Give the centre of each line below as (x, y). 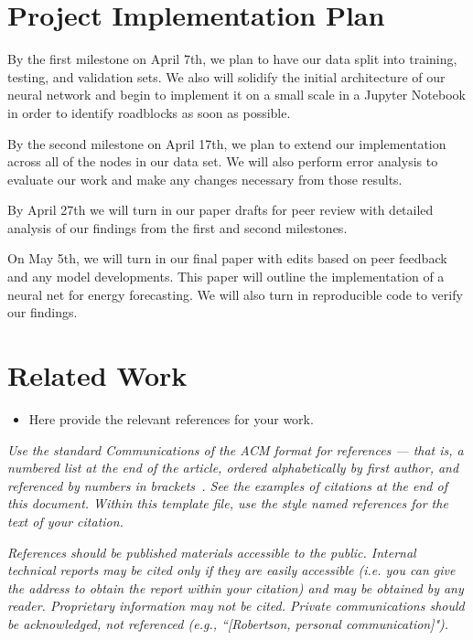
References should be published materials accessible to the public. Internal (212, 552)
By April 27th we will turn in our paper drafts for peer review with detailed (220, 210)
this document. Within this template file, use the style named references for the (228, 503)
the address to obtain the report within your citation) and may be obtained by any (236, 587)
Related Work (97, 375)
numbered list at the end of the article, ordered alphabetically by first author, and (233, 468)
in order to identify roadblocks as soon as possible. (149, 112)
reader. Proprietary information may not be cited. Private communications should (236, 606)
